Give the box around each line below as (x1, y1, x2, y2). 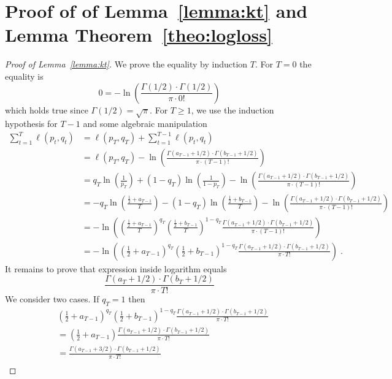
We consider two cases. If (5, 293, 99, 305)
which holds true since (5, 103, 88, 116)
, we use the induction (191, 103, 274, 116)
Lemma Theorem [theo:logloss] (5, 22, 272, 47)
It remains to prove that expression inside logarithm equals (5, 262, 227, 275)
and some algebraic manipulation (83, 117, 207, 130)
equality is (5, 69, 44, 82)
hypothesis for (5, 117, 58, 130)
